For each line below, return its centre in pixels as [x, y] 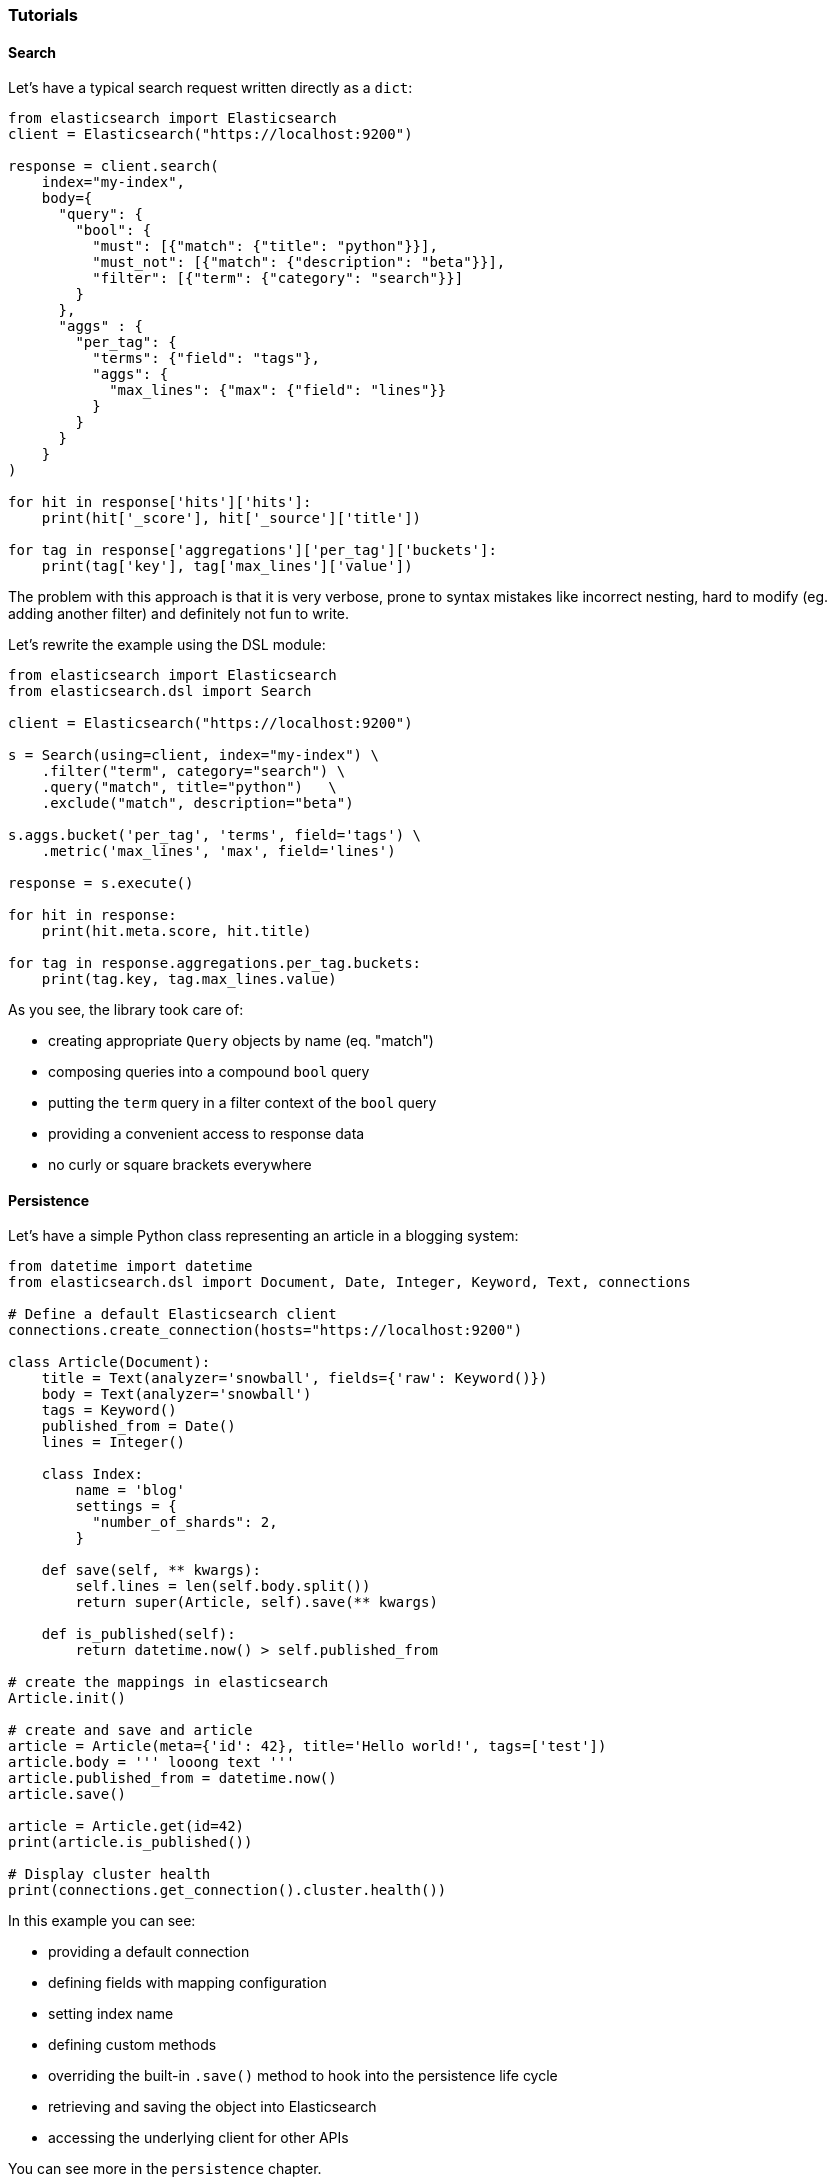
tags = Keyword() [109, 1410]
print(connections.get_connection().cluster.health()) [227, 1890]
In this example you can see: [102, 1921]
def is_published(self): [138, 1634]
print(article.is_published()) [130, 1842]
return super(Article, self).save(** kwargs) [256, 1602]
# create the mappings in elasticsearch [168, 1682]
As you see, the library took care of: [126, 1010]
